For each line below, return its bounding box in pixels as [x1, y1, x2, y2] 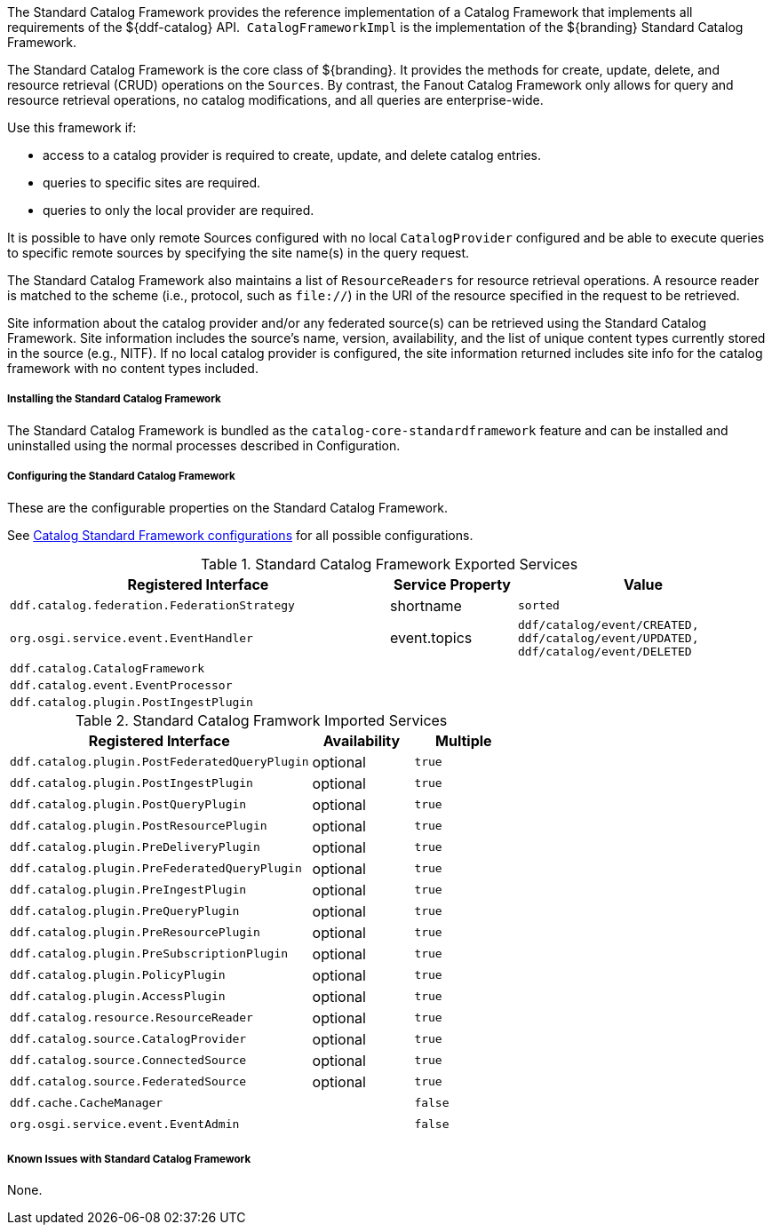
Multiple [435, 731, 492, 750]
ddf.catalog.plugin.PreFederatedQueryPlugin [10, 862, 302, 876]
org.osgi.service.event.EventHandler [10, 631, 253, 645]
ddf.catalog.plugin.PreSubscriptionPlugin [10, 947, 289, 961]
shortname [390, 596, 462, 615]
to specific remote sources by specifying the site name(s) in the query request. [7, 245, 470, 260]
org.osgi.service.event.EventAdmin [10, 1117, 240, 1132]
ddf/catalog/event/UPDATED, [517, 631, 699, 645]
